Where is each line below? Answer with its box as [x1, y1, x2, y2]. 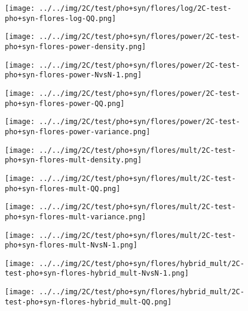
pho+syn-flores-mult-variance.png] [5, 212, 146, 221]
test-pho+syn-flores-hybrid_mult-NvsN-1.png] [5, 269, 189, 278]
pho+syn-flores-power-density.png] [5, 42, 146, 51]
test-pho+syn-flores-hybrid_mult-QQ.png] [5, 297, 172, 306]
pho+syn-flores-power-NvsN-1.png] [5, 71, 142, 80]
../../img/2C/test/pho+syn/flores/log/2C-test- [39, 4, 232, 13]
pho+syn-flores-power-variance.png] [5, 127, 151, 136]
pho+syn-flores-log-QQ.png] [5, 14, 117, 23]
